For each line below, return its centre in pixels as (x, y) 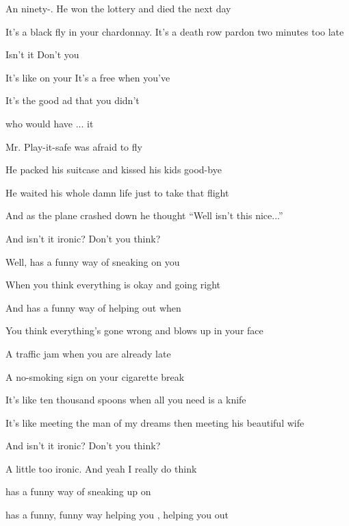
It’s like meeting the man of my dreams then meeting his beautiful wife (155, 422)
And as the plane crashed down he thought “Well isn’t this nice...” (144, 215)
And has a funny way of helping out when (93, 307)
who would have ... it (50, 123)
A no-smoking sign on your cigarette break (95, 376)
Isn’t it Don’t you (42, 54)
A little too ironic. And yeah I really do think (101, 468)
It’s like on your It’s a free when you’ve (88, 77)
